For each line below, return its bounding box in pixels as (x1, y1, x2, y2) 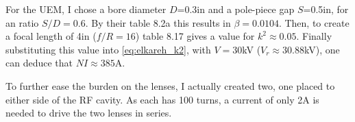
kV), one (304, 42, 340, 56)
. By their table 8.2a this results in (85, 15, 231, 29)
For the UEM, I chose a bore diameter (5, 2, 167, 16)
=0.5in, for (303, 2, 349, 16)
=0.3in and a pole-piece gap (177, 2, 295, 16)
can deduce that (5, 56, 73, 70)
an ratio (5, 15, 39, 29)
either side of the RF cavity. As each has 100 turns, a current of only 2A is (5, 92, 319, 106)
